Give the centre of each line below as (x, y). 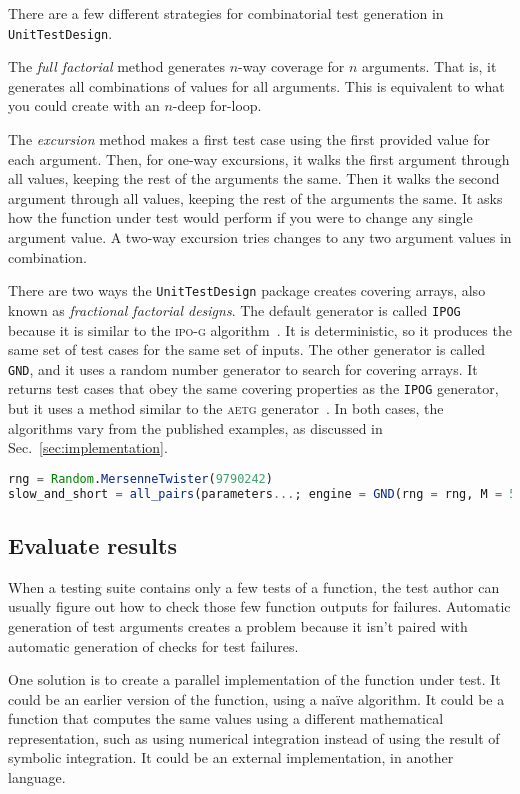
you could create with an (84, 105)
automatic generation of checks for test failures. (153, 645)
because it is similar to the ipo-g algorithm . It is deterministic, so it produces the (260, 329)
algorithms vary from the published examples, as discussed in (195, 427)
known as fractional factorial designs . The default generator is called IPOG (234, 309)
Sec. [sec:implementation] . (88, 447)
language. (37, 777)
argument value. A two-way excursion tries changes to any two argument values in (260, 237)
